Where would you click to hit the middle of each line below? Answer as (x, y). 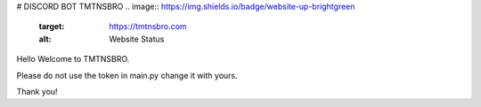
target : (52, 27)
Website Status (137, 39)
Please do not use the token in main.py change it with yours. (127, 75)
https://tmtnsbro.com (148, 27)
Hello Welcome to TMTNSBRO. (73, 59)
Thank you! (37, 91)
